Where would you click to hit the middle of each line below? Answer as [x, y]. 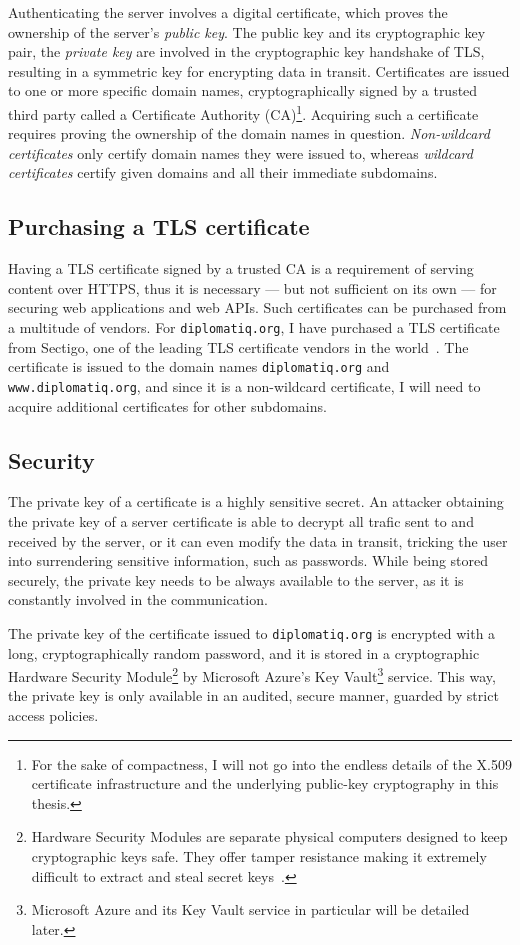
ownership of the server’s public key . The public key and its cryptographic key [247, 31]
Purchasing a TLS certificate [159, 226]
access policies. [53, 715]
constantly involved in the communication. [138, 599]
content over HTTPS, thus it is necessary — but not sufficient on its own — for [252, 287]
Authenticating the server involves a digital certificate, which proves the [228, 12]
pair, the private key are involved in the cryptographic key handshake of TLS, [246, 51]
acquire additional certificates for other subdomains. [167, 405]
